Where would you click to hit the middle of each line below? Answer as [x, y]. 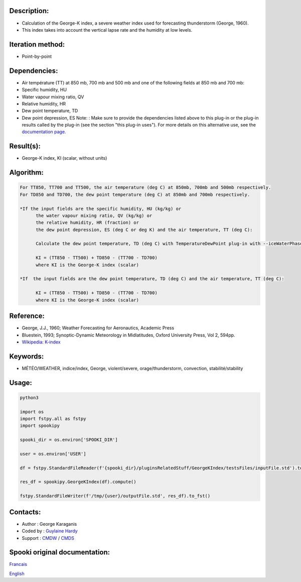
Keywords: [27, 356]
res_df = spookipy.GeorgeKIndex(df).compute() [78, 482]
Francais [18, 564]
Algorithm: [26, 172]
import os [32, 412]
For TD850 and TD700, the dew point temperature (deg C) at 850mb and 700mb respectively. [135, 194]
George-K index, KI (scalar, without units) [64, 158]
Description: [29, 11]
